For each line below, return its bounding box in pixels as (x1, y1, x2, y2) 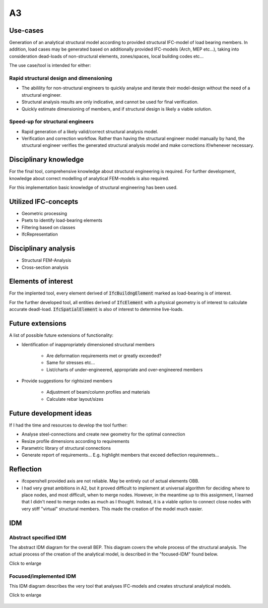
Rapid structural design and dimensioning (9, 75, 113, 81)
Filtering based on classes (21, 224, 75, 230)
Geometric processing (21, 211, 67, 217)
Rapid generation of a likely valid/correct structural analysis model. (21, 128, 158, 134)
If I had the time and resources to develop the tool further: (9, 422, 128, 428)
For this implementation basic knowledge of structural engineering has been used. (9, 184, 178, 190)
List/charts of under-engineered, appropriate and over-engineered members (46, 366, 203, 372)
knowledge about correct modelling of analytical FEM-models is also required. (9, 175, 170, 181)
